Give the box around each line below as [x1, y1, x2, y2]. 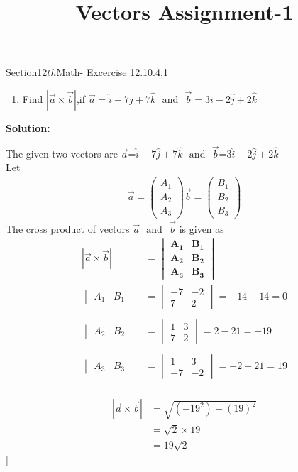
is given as [179, 221, 224, 236]
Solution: [6, 120, 50, 135]
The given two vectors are [6, 146, 118, 160]
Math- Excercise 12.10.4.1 [56, 65, 168, 79]
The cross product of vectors [6, 221, 130, 236]
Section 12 [6, 65, 48, 79]
